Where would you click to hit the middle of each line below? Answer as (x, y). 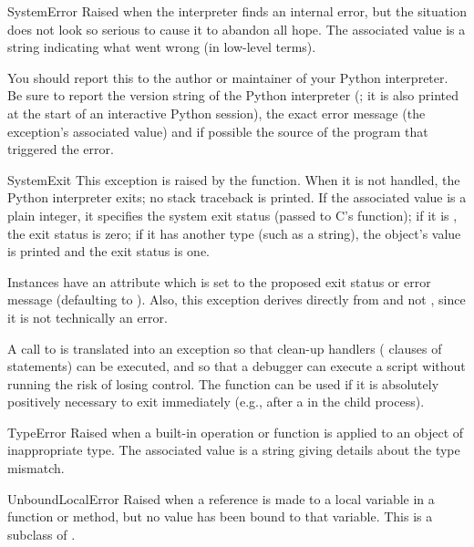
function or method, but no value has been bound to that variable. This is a (220, 516)
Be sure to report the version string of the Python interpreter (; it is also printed (233, 95)
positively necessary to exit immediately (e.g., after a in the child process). (216, 402)
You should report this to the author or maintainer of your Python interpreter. (228, 77)
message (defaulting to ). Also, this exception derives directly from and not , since (237, 299)
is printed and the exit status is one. (109, 251)
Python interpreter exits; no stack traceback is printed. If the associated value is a (237, 197)
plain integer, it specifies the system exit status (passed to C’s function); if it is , (232, 215)
